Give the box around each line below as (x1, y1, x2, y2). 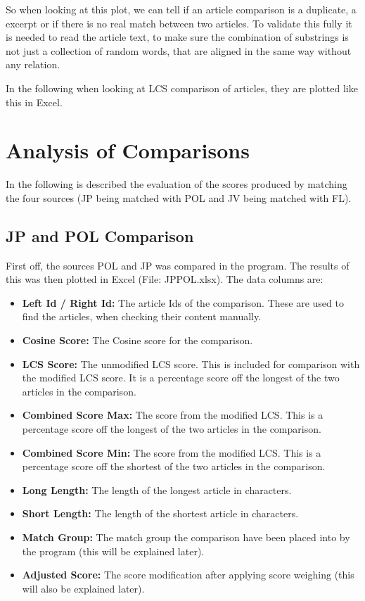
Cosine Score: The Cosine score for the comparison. (22, 333, 253, 348)
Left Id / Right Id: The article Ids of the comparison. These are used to (22, 295, 344, 310)
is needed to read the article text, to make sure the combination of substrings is (6, 30, 349, 44)
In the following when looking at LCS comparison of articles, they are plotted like (6, 80, 358, 95)
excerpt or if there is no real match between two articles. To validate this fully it (6, 15, 352, 30)
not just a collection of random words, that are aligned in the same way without (6, 43, 352, 58)
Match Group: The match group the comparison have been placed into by (22, 529, 350, 544)
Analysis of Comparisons (6, 136, 250, 165)
